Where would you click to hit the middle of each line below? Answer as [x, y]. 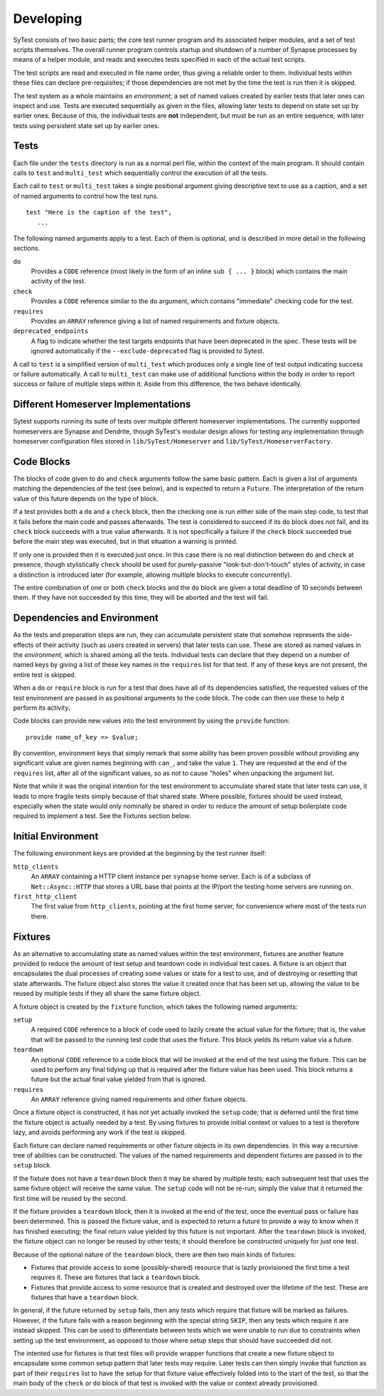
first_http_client [45, 896]
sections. [27, 248]
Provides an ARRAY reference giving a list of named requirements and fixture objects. [155, 321]
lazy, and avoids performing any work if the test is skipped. [100, 1133]
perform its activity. [42, 708]
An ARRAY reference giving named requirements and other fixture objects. [139, 1099]
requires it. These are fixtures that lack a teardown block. [116, 1277]
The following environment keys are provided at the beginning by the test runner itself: [140, 854]
